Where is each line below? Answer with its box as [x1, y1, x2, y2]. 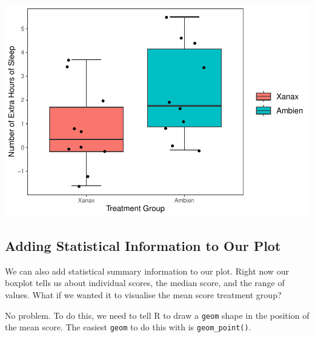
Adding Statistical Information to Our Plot [5, 236, 281, 255]
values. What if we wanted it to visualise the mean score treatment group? [5, 288, 282, 301]
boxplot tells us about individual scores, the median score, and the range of [5, 276, 285, 289]
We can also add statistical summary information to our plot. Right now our [5, 264, 289, 277]
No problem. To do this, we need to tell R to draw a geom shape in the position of [5, 309, 310, 321]
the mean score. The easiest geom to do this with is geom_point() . [5, 321, 251, 333]
